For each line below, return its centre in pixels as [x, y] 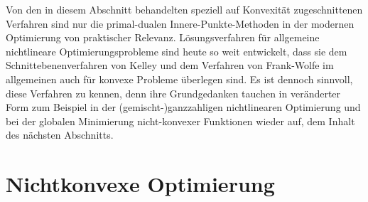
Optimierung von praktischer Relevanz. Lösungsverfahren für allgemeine [163, 37]
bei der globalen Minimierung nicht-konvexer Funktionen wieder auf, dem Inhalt [180, 121]
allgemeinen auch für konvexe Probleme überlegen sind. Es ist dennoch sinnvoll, [179, 79]
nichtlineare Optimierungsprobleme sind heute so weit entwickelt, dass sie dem [177, 51]
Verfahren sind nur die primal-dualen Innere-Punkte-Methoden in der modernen [180, 23]
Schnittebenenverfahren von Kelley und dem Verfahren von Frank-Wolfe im [170, 65]
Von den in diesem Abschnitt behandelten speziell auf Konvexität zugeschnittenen [184, 9]
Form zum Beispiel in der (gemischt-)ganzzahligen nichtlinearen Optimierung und [183, 107]
